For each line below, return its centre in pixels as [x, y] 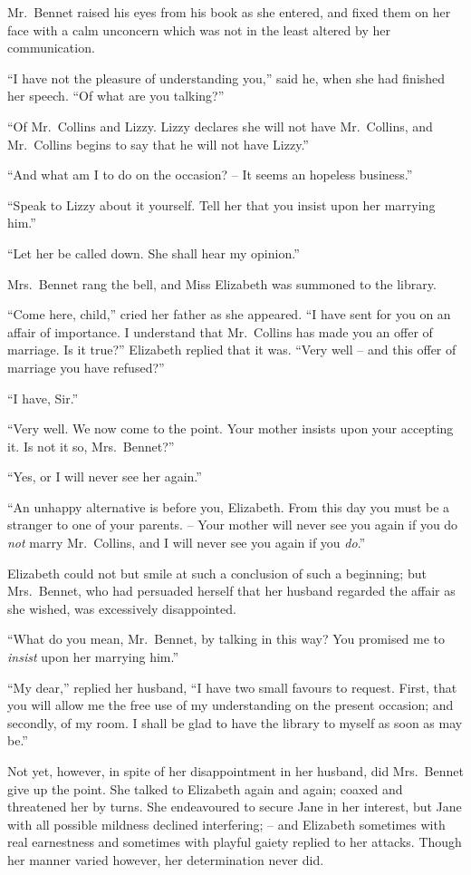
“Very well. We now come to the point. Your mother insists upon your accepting [231, 428]
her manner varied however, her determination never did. [166, 859]
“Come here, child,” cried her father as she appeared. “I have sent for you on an [229, 314]
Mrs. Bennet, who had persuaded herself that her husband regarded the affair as [231, 591]
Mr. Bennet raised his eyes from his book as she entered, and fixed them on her [229, 12]
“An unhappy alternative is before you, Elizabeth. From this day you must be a [229, 506]
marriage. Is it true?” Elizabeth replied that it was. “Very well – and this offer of [232, 350]
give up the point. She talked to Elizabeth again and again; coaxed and [205, 788]
